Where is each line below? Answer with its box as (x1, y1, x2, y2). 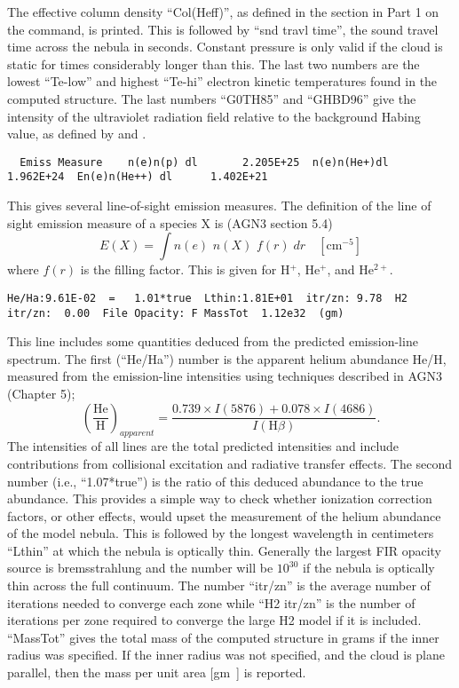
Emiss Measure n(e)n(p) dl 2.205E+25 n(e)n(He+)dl (20, 155, 389, 169)
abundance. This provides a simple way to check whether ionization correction (7, 489, 432, 508)
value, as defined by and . (7, 124, 146, 143)
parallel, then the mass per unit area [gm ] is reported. (7, 663, 306, 682)
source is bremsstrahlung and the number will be (7, 558, 273, 577)
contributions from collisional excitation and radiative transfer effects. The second (7, 454, 453, 472)
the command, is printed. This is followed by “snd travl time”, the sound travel (7, 20, 439, 38)
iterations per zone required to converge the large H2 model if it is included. (7, 611, 422, 629)
